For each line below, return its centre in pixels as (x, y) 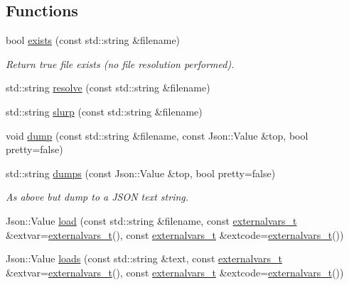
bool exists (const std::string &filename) (93, 40)
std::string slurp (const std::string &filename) (104, 111)
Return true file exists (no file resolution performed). (120, 63)
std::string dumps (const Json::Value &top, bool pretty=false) (141, 173)
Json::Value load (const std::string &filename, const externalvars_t (151, 220)
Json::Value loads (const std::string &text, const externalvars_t (144, 258)
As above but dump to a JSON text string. (97, 197)
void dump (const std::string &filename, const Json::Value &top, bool (157, 135)
